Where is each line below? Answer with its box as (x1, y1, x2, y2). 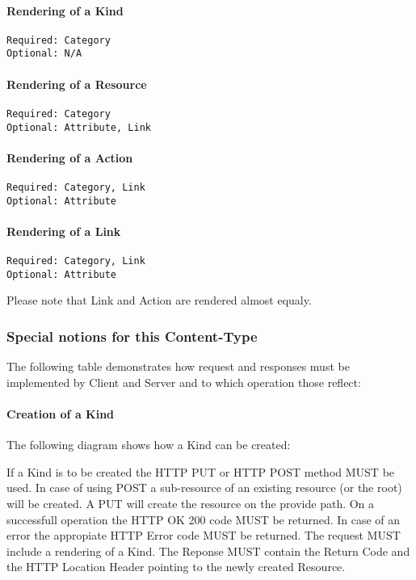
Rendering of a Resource (6, 75, 147, 92)
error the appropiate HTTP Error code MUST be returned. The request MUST (6, 527, 401, 544)
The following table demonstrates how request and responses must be (6, 358, 350, 375)
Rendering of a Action (6, 149, 133, 166)
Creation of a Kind (6, 406, 115, 422)
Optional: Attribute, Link (6, 121, 151, 133)
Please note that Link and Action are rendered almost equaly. (6, 292, 312, 309)
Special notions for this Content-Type (6, 326, 258, 346)
